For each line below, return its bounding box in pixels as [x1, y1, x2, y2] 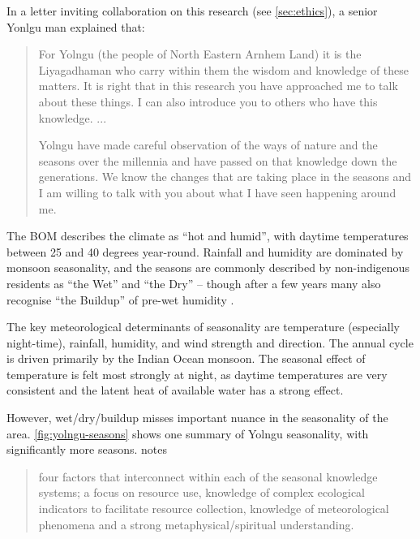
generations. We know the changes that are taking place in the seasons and [38, 168, 412, 185]
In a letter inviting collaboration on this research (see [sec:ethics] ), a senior [6, 2, 378, 19]
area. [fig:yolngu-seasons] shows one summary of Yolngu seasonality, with [6, 425, 369, 442]
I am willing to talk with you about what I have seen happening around [38, 183, 396, 201]
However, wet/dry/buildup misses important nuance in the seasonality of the [6, 409, 388, 426]
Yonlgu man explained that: [6, 18, 145, 35]
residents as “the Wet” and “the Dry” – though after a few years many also [6, 274, 381, 291]
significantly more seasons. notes [6, 441, 167, 458]
